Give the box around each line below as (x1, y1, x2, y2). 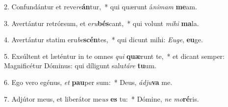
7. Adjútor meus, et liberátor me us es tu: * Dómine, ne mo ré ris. (4, 93, 199, 104)
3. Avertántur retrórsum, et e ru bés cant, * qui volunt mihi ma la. (4, 18, 199, 28)
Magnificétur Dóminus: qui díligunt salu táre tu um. (4, 60, 156, 71)
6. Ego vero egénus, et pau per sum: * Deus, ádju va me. (4, 77, 173, 87)
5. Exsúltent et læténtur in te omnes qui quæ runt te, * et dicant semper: (4, 51, 225, 61)
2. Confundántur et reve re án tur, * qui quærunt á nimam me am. (4, 1, 197, 11)
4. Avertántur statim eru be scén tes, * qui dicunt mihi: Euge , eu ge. (4, 34, 203, 45)
